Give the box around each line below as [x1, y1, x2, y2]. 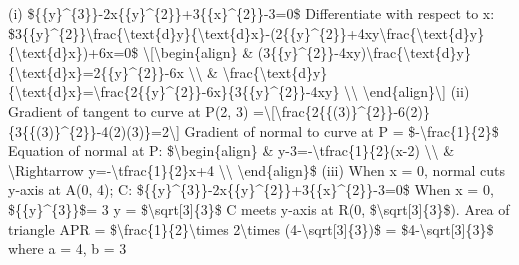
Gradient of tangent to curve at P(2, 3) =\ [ [8, 100, 275, 121]
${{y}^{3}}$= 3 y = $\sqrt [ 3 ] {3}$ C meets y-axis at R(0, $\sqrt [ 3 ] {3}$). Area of [8, 198, 510, 219]
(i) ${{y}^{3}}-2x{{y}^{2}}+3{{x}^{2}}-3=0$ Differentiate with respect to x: [8, 3, 495, 23]
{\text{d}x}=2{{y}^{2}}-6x [8, 61, 184, 82]
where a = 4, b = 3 [8, 238, 127, 259]
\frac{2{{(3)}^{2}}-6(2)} [274, 100, 431, 121]
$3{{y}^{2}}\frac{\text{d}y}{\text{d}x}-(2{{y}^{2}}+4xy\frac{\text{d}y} [8, 22, 485, 43]
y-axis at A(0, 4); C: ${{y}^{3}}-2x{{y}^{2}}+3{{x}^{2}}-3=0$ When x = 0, [8, 179, 494, 200]
